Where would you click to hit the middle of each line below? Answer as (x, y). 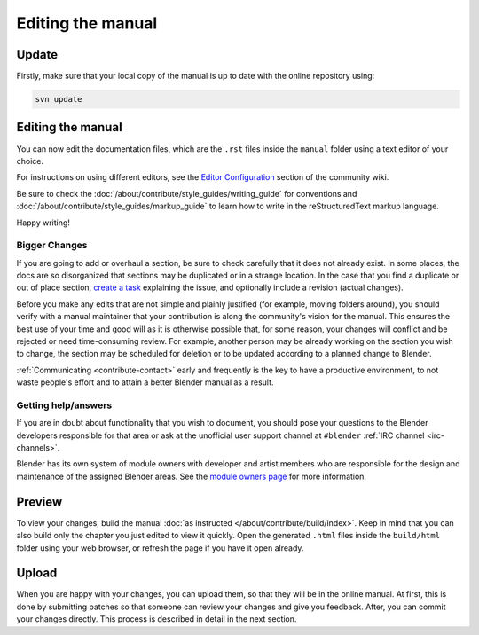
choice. (30, 161)
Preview (39, 502)
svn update (59, 99)
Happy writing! (43, 223)
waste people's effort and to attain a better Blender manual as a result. (145, 382)
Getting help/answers (64, 405)
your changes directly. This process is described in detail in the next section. (157, 619)
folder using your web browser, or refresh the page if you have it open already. (160, 548)
